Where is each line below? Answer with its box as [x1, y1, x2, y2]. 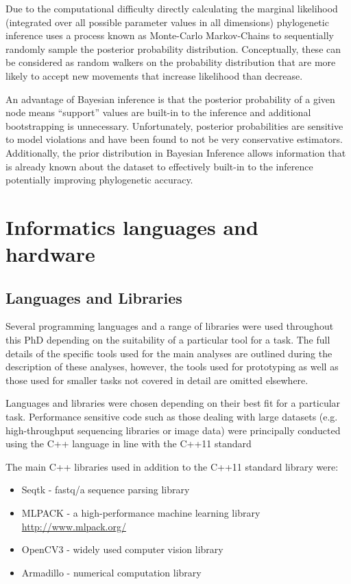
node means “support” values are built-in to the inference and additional [5, 105, 311, 120]
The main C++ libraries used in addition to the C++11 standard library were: [5, 459, 339, 473]
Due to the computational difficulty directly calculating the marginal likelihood [5, 1, 338, 15]
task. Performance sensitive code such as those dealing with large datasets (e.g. [5, 409, 338, 424]
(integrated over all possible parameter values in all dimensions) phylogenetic [5, 14, 329, 29]
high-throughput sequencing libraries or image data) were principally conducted [5, 423, 341, 437]
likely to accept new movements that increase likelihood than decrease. [5, 68, 303, 82]
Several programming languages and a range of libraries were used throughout [5, 319, 334, 333]
